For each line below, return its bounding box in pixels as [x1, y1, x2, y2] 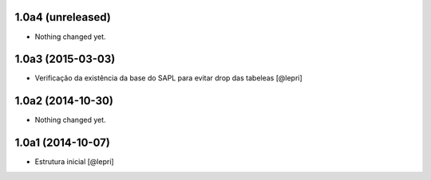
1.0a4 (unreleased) [14, 10, 111, 24]
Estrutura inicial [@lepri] [34, 157, 115, 166]
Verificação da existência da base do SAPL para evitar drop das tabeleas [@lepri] [34, 73, 302, 83]
